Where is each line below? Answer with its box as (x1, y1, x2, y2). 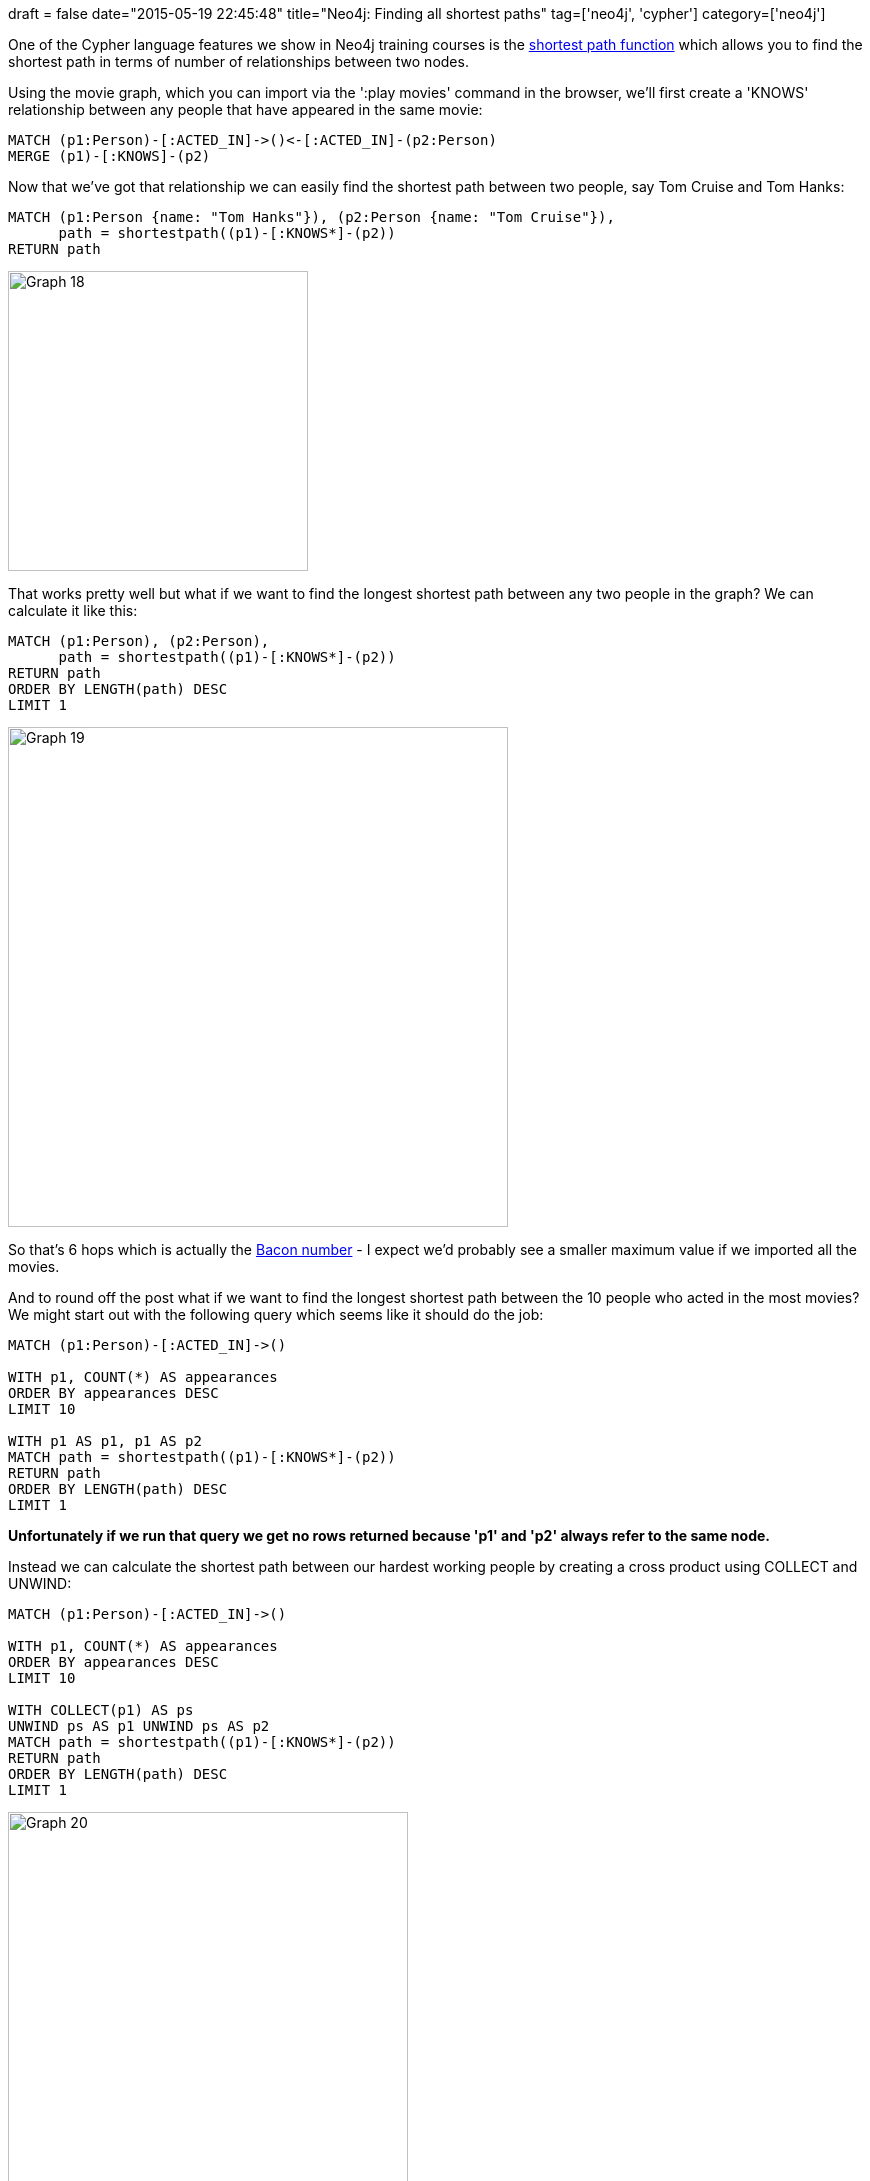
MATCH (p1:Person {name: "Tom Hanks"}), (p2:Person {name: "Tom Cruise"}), (8, 209, 615, 225)
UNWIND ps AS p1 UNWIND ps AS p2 (8, 1718, 270, 1734)
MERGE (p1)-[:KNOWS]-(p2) (8, 148, 211, 164)
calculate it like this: (8, 602, 138, 619)
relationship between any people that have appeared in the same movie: (8, 101, 483, 118)
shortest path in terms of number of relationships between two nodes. (8, 53, 469, 70)
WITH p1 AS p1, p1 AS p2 (8, 1433, 202, 1449)
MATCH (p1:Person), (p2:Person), (8, 633, 270, 649)
